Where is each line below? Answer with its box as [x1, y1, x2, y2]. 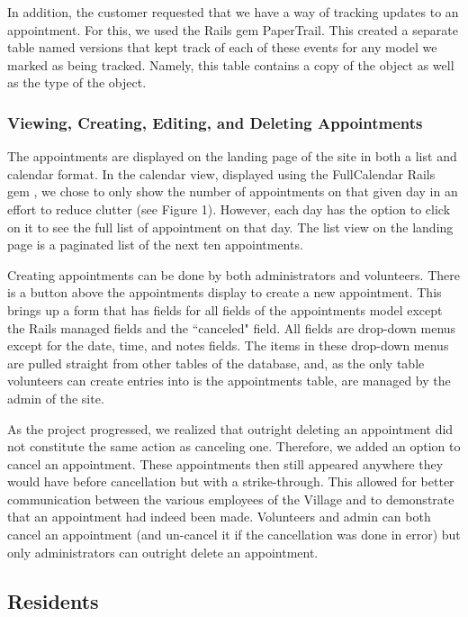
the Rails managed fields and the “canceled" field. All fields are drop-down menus [7, 318, 456, 337]
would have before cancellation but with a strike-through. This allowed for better [7, 472, 454, 491]
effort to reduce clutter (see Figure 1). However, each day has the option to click [7, 199, 451, 218]
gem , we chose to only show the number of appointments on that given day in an [7, 182, 458, 201]
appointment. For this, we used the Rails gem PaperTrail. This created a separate [7, 20, 458, 39]
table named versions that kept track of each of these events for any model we [7, 38, 437, 57]
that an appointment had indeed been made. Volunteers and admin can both [7, 507, 431, 526]
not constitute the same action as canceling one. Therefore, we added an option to [7, 437, 461, 456]
